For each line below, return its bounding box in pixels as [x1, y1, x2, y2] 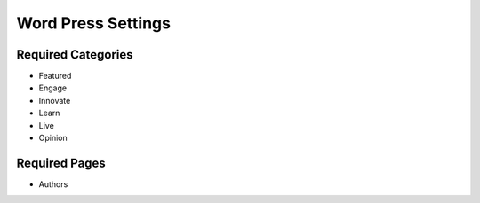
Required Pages [16, 155, 106, 170]
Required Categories [16, 47, 133, 62]
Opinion [38, 133, 68, 144]
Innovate [38, 95, 71, 105]
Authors [38, 178, 68, 190]
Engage [38, 82, 67, 93]
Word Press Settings [16, 13, 171, 33]
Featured [38, 71, 72, 82]
